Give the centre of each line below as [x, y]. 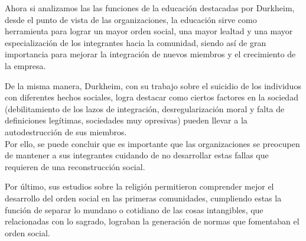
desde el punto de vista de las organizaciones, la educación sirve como [131, 19]
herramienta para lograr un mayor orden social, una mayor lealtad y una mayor [149, 31]
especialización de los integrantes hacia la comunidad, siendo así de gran [136, 42]
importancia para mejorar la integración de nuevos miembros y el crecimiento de [150, 54]
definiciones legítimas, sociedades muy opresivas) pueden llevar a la [126, 120]
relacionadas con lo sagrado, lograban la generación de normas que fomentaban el [152, 221]
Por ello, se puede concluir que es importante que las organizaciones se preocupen [152, 143]
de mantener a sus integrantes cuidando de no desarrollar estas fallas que [137, 155]
